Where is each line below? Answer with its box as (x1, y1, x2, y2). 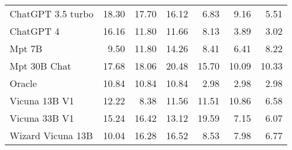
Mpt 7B (10, 41, 43, 55)
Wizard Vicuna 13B (10, 128, 93, 142)
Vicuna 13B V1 (10, 94, 75, 107)
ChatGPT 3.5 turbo (10, 7, 94, 20)
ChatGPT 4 (10, 24, 60, 38)
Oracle (10, 76, 37, 90)
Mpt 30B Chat (10, 59, 71, 73)
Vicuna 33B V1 (10, 111, 75, 125)
